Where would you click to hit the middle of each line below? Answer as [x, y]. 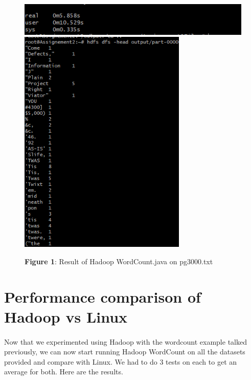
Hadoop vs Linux [66, 316]
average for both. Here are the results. [64, 372]
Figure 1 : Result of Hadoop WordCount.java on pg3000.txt [119, 261]
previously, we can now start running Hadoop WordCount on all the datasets [125, 352]
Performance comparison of [102, 296]
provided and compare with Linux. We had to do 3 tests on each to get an [121, 361]
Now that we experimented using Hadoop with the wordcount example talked [125, 341]
